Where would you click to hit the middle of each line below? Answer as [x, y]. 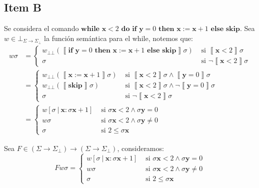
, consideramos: [140, 148]
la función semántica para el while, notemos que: [118, 38]
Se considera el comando [41, 28]
